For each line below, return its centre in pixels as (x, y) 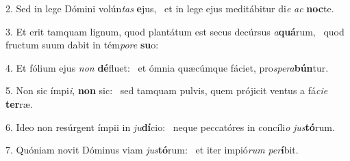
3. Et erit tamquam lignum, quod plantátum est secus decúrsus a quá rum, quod (175, 31)
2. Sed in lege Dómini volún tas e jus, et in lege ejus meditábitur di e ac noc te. (170, 8)
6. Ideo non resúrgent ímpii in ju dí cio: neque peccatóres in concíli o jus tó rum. (170, 127)
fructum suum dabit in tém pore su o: (82, 45)
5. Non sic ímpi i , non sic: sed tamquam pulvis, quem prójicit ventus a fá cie (167, 90)
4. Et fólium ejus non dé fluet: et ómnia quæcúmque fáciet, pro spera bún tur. (167, 67)
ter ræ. (19, 103)
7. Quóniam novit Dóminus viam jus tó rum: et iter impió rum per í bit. (152, 150)
